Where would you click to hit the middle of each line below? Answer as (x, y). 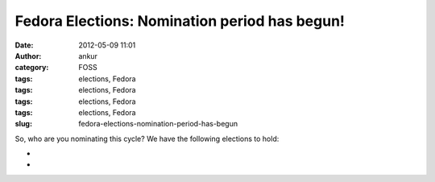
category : (32, 68)
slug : (23, 124)
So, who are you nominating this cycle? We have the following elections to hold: (147, 139)
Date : (24, 45)
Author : (28, 56)
